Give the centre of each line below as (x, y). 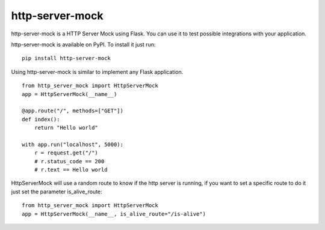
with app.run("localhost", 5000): (73, 144)
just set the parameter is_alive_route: (57, 192)
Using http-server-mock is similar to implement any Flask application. (97, 71)
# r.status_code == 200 (69, 161)
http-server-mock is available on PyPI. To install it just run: (83, 44)
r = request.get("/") (66, 153)
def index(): (41, 119)
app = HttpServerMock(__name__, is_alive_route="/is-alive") (114, 214)
